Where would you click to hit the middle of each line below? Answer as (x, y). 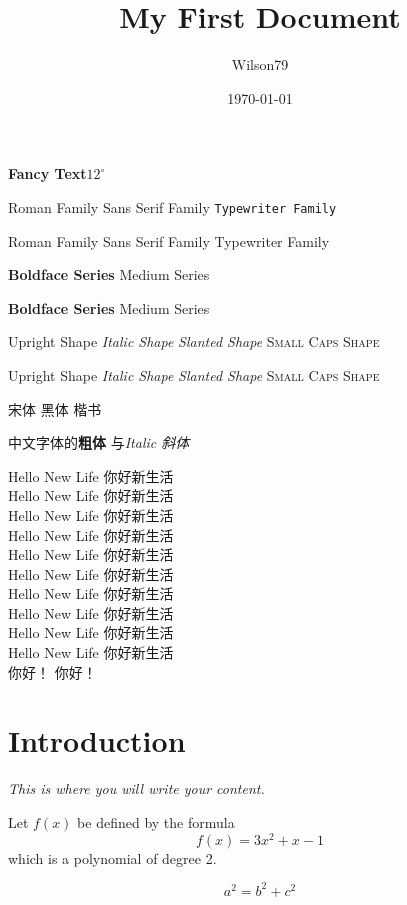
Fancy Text (47, 173)
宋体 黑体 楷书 (55, 408)
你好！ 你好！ (52, 671)
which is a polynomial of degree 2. (112, 857)
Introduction (97, 740)
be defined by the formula (156, 821)
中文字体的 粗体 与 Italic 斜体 (99, 442)
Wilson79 (260, 64)
